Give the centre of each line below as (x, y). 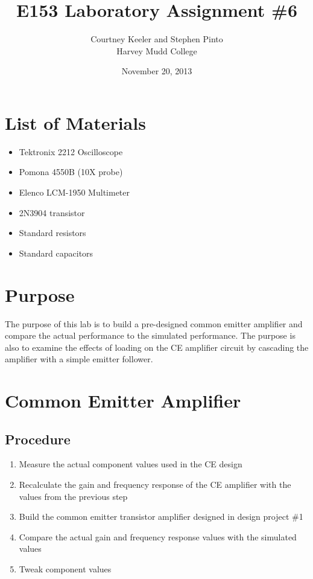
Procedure (38, 439)
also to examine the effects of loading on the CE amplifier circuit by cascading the (157, 347)
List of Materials (75, 122)
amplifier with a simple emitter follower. (79, 359)
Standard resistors (52, 233)
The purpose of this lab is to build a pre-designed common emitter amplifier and (154, 323)
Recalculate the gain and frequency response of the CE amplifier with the (155, 485)
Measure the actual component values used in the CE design (131, 464)
